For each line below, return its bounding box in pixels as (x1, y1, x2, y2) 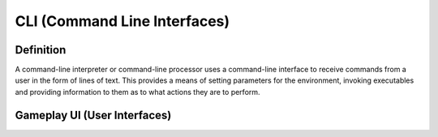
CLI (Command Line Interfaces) (15, 12, 230, 30)
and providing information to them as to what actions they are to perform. (15, 87, 260, 96)
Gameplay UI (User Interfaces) (15, 108, 172, 122)
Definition (15, 43, 67, 57)
